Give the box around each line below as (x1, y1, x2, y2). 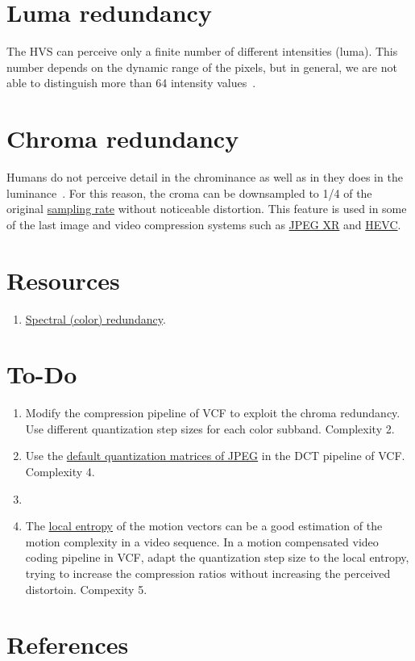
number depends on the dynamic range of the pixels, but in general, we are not (6, 58, 397, 75)
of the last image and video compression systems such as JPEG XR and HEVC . (6, 215, 401, 232)
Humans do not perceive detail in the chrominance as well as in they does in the (6, 169, 403, 186)
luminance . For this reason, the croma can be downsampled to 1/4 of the (6, 184, 372, 201)
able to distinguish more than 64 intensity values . (6, 74, 256, 91)
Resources (6, 263, 120, 296)
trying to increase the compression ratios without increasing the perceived (25, 565, 391, 581)
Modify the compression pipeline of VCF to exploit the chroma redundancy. (25, 404, 400, 421)
